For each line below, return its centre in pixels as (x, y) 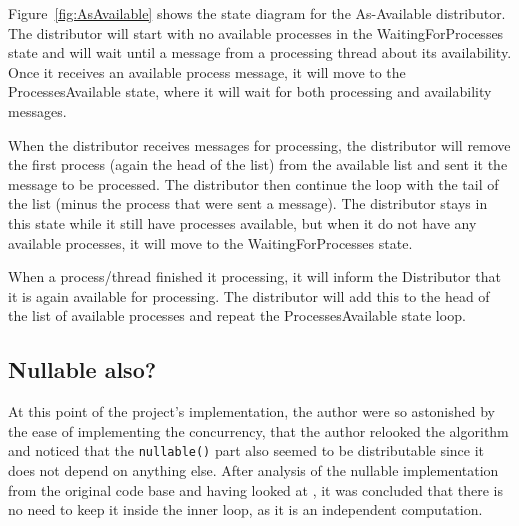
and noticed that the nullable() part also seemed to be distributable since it (246, 450)
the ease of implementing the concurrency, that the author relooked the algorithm (258, 430)
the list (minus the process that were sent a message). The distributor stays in (248, 203)
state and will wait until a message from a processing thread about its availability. (260, 52)
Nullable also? (82, 369)
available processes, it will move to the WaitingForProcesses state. (210, 242)
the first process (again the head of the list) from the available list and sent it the (258, 164)
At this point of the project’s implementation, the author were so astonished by (252, 411)
